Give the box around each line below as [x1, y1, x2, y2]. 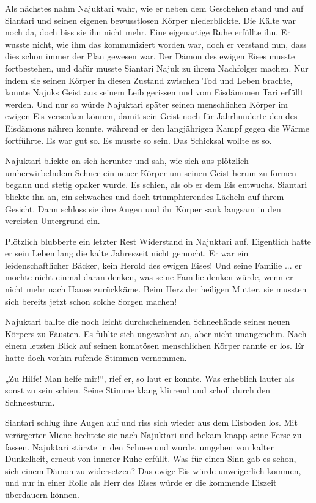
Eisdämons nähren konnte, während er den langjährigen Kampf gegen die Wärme [5, 121, 309, 134]
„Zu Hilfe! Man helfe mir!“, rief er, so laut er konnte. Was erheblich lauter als [5, 371, 295, 384]
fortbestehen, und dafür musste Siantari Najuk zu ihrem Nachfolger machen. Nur [5, 61, 309, 74]
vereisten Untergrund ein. [5, 214, 100, 227]
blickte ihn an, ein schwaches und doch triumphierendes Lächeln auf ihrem [5, 190, 284, 203]
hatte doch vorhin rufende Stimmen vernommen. [5, 351, 187, 364]
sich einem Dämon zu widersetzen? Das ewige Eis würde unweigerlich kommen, [5, 464, 301, 477]
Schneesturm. [5, 395, 55, 408]
